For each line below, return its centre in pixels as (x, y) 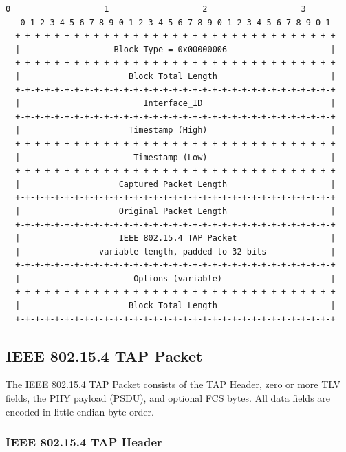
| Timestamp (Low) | (175, 157)
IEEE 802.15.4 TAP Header (84, 442)
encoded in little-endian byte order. (80, 411)
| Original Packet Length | (175, 211)
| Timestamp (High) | (175, 130)
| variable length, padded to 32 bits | (175, 251)
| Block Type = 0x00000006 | (175, 49)
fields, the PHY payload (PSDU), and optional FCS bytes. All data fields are (168, 398)
